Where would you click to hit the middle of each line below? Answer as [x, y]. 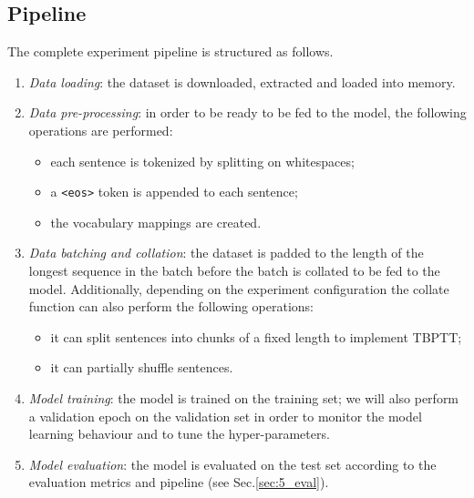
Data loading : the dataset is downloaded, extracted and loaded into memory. [242, 81]
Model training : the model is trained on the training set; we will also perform [244, 397]
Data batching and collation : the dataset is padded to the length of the [226, 253]
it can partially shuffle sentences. [142, 367]
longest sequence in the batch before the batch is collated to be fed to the [234, 271]
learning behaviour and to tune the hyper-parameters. [179, 434]
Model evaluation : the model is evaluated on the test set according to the [232, 464]
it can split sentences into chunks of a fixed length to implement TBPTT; [256, 336]
